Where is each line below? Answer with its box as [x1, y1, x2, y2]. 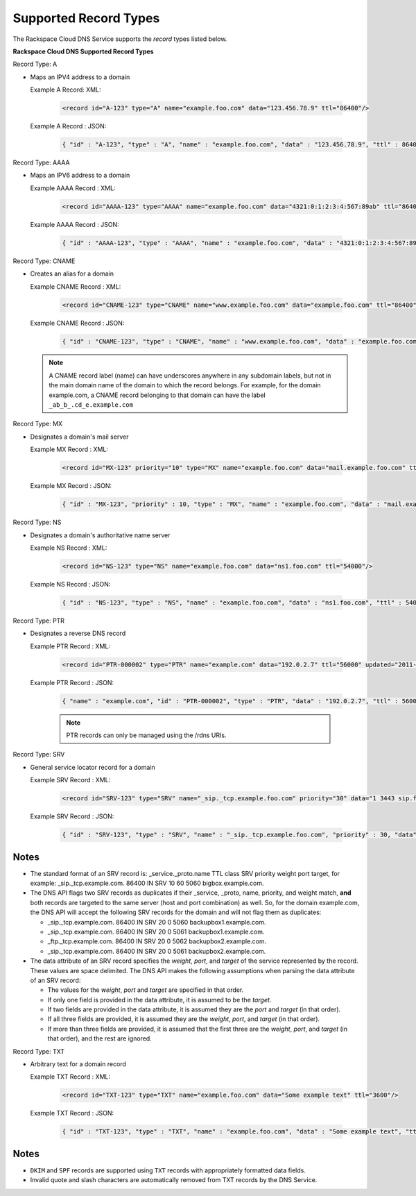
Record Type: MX [12, 420, 62, 428]
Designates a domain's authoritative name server [30, 531, 171, 539]
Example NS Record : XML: [30, 544, 107, 552]
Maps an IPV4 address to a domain [30, 73, 130, 81]
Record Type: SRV [12, 750, 65, 759]
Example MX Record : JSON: [30, 482, 112, 490]
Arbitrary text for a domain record [30, 1060, 126, 1068]
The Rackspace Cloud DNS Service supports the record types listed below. [12, 35, 227, 43]
